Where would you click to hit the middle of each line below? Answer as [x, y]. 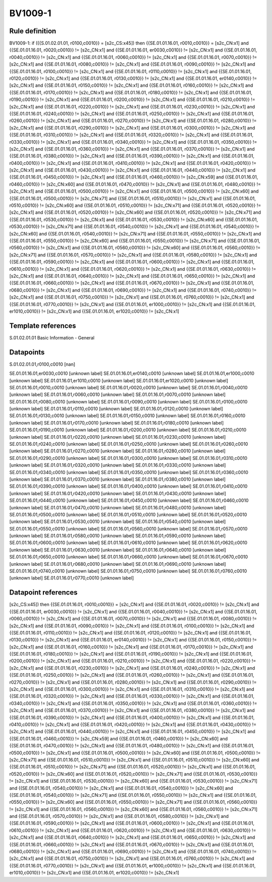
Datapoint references [44, 593]
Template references [43, 326]
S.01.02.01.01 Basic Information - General [52, 337]
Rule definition [33, 31]
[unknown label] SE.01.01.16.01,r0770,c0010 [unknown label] [72, 578]
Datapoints [27, 352]
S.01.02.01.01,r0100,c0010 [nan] [42, 364]
